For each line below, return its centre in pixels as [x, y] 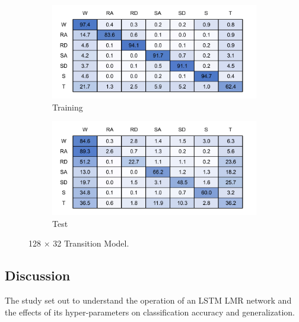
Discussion [38, 275]
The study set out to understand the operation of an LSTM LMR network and [148, 300]
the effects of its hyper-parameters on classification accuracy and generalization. [150, 312]
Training [68, 107]
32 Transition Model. [91, 243]
